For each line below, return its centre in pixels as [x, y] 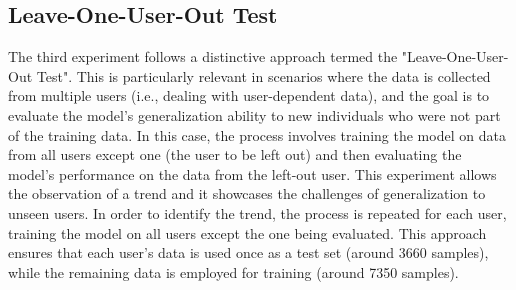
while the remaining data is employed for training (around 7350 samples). [233, 271]
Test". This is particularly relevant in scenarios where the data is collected [263, 75]
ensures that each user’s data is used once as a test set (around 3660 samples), [248, 252]
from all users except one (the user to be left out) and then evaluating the [235, 154]
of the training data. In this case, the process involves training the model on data [257, 134]
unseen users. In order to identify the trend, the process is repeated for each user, [257, 212]
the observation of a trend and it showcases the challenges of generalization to [247, 193]
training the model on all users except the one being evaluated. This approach [247, 232]
